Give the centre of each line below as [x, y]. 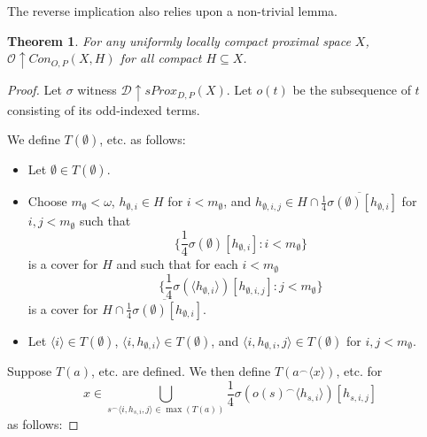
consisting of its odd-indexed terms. [104, 109]
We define [34, 139]
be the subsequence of [352, 90]
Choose [47, 201]
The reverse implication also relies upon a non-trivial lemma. [172, 11]
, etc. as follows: [143, 139]
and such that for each [177, 264]
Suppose [30, 371]
